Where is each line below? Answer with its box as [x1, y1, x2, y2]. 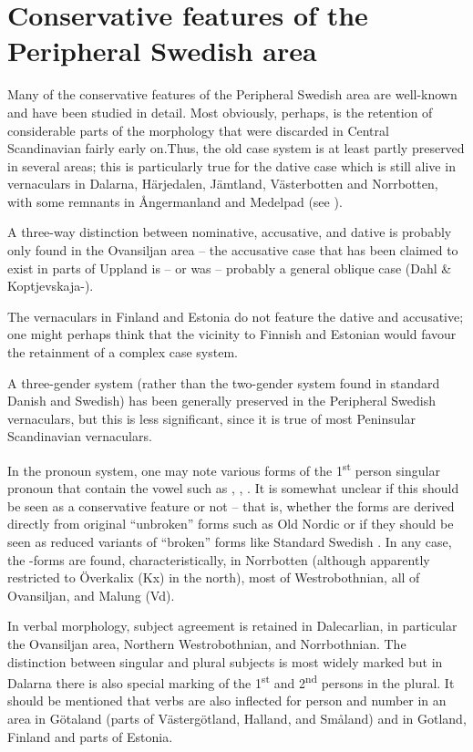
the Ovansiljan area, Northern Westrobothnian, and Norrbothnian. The [7, 634, 406, 653]
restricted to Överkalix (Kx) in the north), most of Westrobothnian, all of [7, 568, 420, 587]
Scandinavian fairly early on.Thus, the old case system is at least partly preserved [7, 139, 465, 158]
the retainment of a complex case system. [7, 343, 238, 362]
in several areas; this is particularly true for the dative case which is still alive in [7, 156, 456, 175]
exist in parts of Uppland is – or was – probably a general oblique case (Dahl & [7, 258, 452, 277]
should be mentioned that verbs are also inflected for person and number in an [7, 691, 447, 710]
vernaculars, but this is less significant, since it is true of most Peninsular [7, 408, 416, 428]
